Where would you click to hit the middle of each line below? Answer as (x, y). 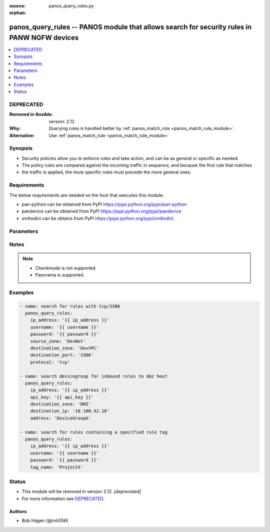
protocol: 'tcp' (50, 362)
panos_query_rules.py (71, 6)
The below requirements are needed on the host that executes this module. (87, 195)
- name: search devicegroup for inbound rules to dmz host (93, 376)
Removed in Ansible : (31, 114)
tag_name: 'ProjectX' (57, 467)
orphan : (18, 13)
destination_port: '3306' (62, 355)
